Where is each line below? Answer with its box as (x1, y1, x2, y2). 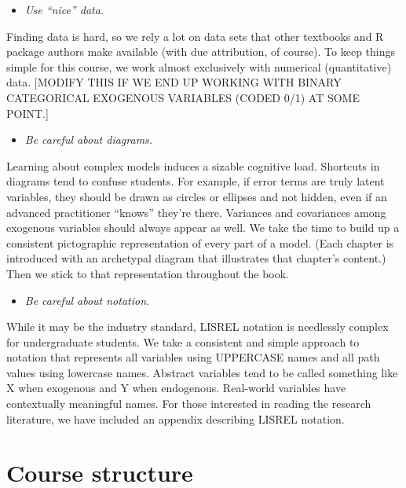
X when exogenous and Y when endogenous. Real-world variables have (6, 380, 346, 396)
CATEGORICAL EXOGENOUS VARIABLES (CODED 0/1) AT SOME (6, 89, 360, 105)
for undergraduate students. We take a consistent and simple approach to (6, 333, 360, 350)
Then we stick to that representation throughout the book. (6, 265, 290, 281)
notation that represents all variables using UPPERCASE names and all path (6, 349, 380, 365)
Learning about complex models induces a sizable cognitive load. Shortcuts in (6, 157, 380, 174)
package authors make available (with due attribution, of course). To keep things (6, 43, 396, 60)
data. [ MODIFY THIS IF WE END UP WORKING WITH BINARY (6, 74, 342, 90)
